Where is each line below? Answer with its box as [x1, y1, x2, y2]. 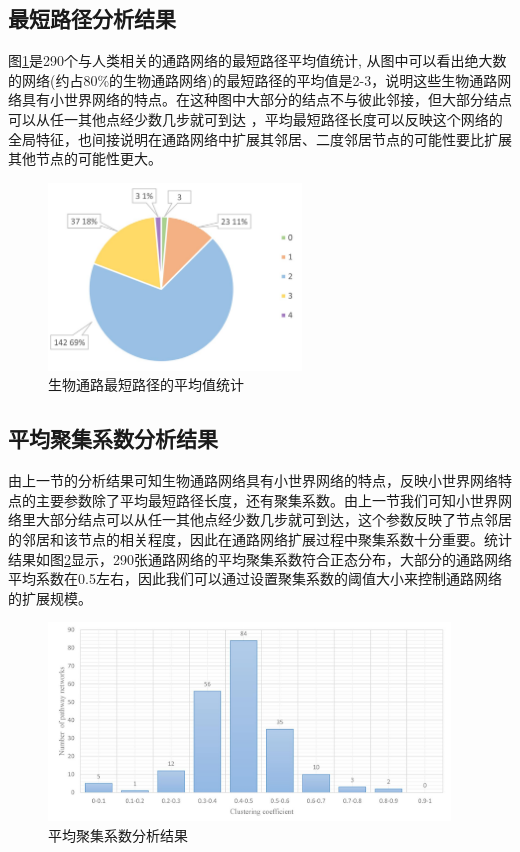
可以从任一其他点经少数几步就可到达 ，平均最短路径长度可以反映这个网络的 [8, 108, 503, 129]
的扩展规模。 [8, 587, 92, 608]
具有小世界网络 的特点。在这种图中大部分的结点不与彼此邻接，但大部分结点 [21, 89, 512, 110]
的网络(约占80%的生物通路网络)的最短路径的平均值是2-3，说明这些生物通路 [8, 69, 498, 90]
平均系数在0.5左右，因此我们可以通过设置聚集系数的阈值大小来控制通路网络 [8, 568, 502, 589]
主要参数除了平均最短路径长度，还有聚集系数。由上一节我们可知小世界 [35, 489, 498, 510]
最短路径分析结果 [8, 3, 176, 34]
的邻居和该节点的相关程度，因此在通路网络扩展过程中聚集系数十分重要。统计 [8, 528, 512, 549]
